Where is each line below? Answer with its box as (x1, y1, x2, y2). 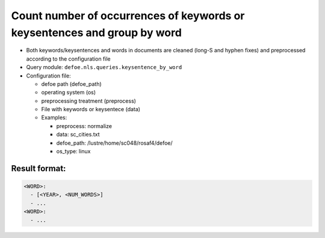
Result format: (11, 163, 66, 174)
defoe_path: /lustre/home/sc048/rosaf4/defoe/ (56, 139, 173, 147)
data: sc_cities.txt (56, 131, 100, 138)
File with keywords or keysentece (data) (41, 106, 141, 113)
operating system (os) (41, 89, 96, 96)
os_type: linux (56, 148, 91, 155)
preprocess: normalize (56, 122, 113, 129)
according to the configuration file (26, 55, 111, 63)
